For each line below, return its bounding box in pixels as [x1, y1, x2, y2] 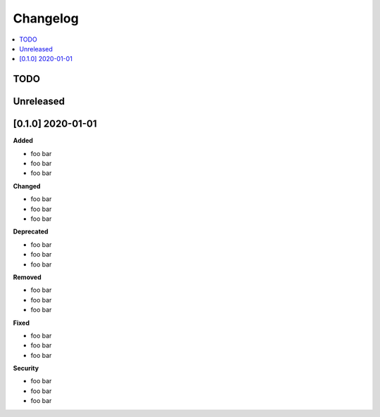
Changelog [13, 11, 79, 26]
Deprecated [13, 227, 49, 236]
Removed [13, 273, 42, 281]
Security [13, 364, 39, 373]
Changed [13, 181, 41, 190]
